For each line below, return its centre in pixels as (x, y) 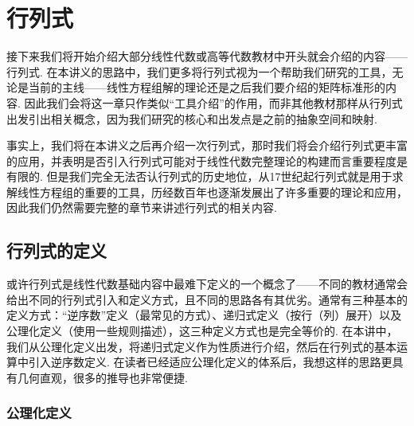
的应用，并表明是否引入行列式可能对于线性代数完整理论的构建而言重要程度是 (207, 160)
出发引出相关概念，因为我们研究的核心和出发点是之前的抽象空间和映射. (192, 118)
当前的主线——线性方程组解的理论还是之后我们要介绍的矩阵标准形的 (207, 87)
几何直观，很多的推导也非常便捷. (102, 377)
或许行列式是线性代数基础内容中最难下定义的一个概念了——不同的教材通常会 (207, 284)
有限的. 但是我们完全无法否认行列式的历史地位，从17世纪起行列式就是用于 (199, 176)
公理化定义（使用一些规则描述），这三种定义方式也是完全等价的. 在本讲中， (202, 331)
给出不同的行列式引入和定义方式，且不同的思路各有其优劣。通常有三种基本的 (207, 299)
